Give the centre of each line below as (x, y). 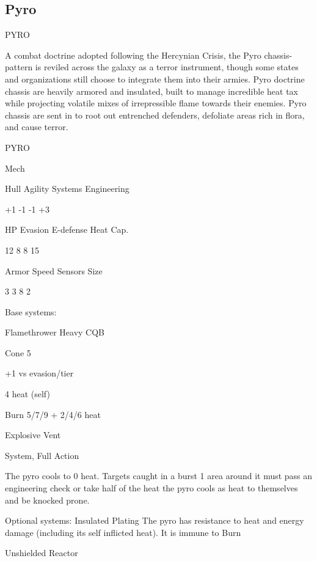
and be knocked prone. (47, 500)
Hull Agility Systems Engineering (67, 189)
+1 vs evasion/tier (39, 373)
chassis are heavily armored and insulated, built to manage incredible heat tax (151, 91)
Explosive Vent (33, 435)
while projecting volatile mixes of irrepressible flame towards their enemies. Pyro (156, 103)
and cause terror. (37, 127)
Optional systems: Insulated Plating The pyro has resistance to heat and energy (155, 520)
